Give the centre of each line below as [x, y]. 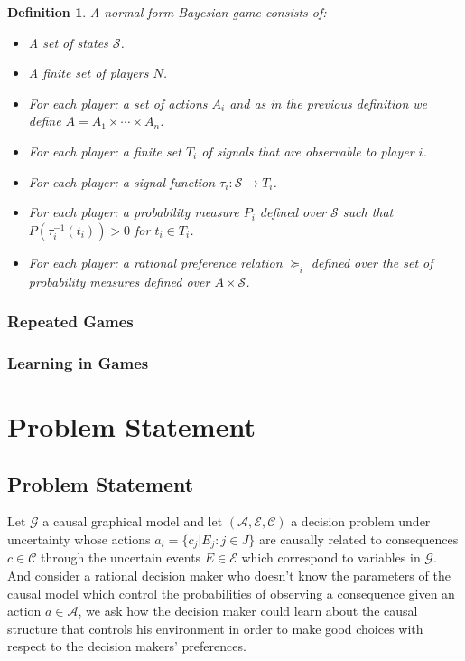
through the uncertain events [121, 557]
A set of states [68, 42]
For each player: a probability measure [134, 212]
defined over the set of [372, 262]
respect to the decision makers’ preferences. [127, 646]
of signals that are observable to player [308, 151]
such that [368, 212]
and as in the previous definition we [329, 103]
